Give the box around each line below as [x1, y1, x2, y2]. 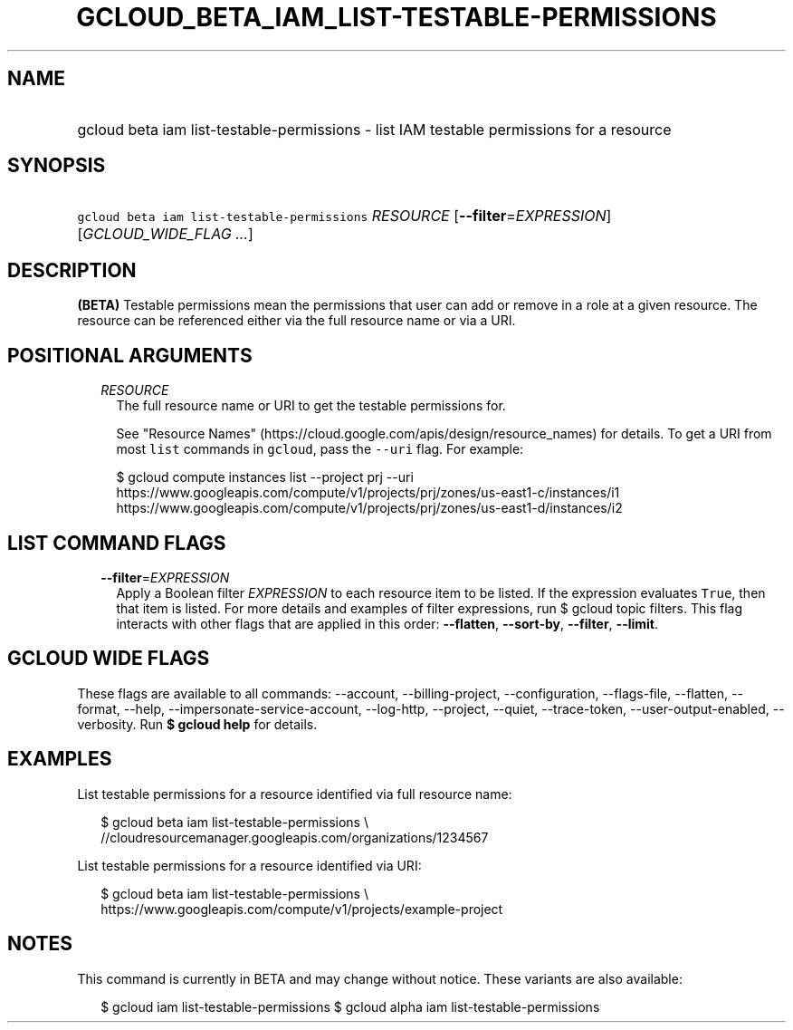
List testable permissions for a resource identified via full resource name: [77, 785, 512, 802]
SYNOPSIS [7, 154, 106, 178]
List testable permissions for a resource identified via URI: [77, 857, 422, 873]
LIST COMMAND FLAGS [7, 531, 226, 554]
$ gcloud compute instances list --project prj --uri [116, 469, 414, 486]
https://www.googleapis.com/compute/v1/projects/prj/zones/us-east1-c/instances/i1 [116, 485, 620, 501]
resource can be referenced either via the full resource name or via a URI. [77, 313, 516, 329]
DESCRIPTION [7, 258, 137, 282]
